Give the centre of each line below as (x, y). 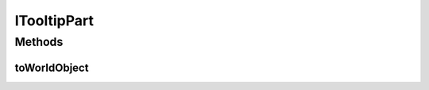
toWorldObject (52, 67)
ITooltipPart (54, 21)
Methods (39, 42)
